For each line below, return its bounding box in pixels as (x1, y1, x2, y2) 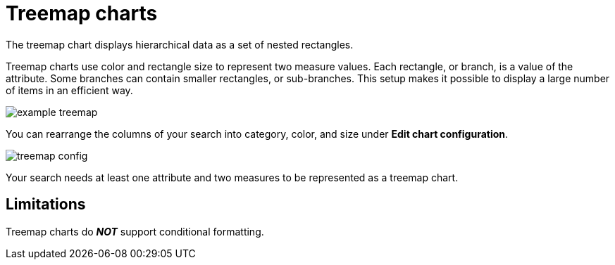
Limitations (6, 195, 86, 214)
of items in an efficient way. (6, 84, 133, 96)
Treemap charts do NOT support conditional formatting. (6, 225, 264, 238)
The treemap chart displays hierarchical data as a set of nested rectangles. (6, 38, 354, 51)
